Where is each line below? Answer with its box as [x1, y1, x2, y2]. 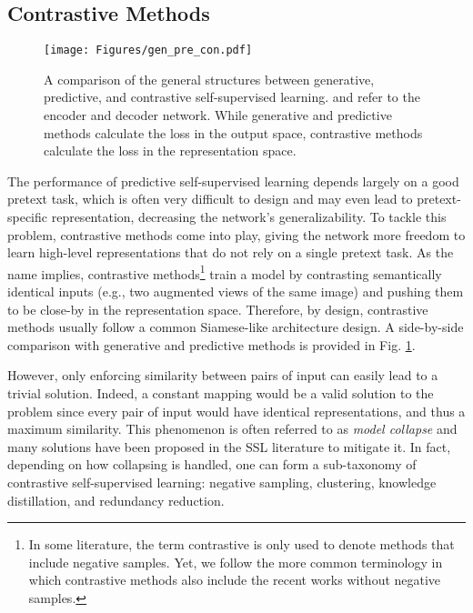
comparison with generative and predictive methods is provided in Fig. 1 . [7, 335, 416, 354]
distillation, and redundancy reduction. [7, 490, 225, 509]
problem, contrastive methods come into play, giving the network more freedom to [7, 225, 466, 244]
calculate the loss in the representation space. [44, 141, 297, 160]
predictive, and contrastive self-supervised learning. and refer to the [44, 87, 420, 106]
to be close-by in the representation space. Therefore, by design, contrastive [7, 299, 428, 318]
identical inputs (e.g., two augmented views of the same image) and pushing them [7, 282, 464, 301]
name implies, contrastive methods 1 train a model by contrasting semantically [7, 261, 442, 283]
